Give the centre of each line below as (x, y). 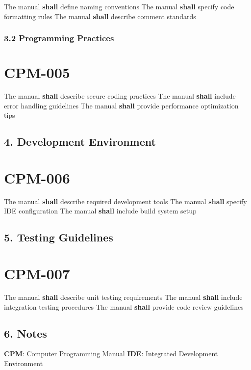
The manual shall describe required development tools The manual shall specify (125, 201)
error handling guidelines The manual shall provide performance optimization (121, 105)
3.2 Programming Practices (59, 38)
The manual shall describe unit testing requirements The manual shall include (123, 297)
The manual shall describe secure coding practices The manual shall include (120, 96)
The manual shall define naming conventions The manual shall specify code (119, 6)
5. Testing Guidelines (59, 237)
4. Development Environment (80, 142)
